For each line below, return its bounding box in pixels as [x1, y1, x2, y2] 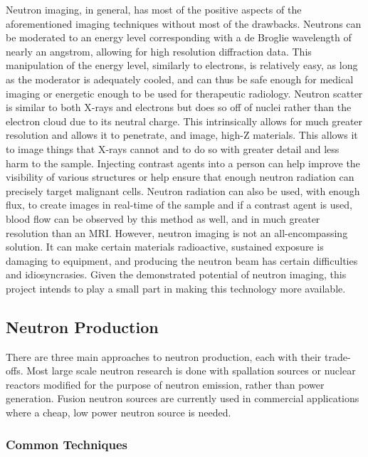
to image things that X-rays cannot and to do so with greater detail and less [6, 141, 340, 156]
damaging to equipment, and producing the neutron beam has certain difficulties [6, 253, 358, 268]
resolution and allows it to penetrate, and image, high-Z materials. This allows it [6, 127, 358, 142]
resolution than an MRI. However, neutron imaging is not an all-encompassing [6, 225, 348, 240]
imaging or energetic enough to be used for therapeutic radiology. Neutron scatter [6, 85, 363, 100]
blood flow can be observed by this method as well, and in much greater [6, 211, 320, 226]
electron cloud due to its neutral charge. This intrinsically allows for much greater [6, 113, 363, 128]
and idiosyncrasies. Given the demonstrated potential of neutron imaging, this [6, 267, 347, 282]
